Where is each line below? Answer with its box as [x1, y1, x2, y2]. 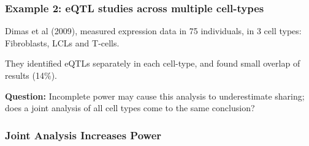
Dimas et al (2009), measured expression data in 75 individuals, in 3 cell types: [5, 24, 302, 37]
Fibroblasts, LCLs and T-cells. [5, 36, 120, 49]
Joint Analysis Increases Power [5, 127, 162, 142]
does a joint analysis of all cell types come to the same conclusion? [5, 101, 255, 114]
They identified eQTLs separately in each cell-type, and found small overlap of [5, 57, 300, 70]
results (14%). [5, 69, 57, 81]
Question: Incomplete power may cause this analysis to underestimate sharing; [5, 89, 305, 102]
